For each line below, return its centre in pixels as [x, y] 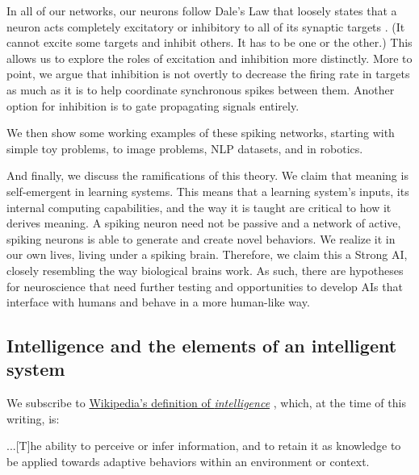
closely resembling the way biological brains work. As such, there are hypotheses [205, 270]
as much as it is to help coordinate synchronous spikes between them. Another [201, 89]
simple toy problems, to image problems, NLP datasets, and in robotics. [185, 148]
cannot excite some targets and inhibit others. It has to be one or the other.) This [209, 42]
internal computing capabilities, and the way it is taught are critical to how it [199, 207]
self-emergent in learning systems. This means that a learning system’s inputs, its [208, 191]
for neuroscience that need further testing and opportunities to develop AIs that [205, 286]
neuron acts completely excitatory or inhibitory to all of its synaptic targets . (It [206, 26]
